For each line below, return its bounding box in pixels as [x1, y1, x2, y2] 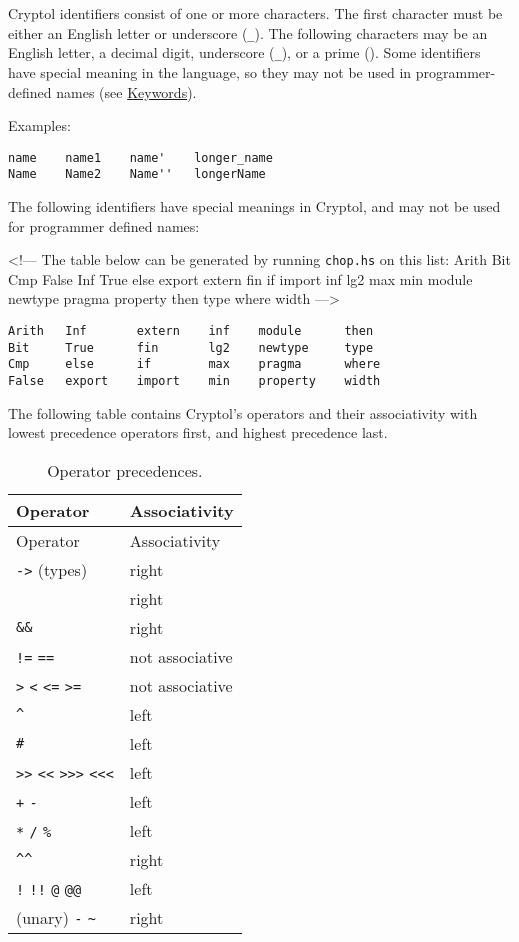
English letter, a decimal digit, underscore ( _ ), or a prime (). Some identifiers [8, 42, 481, 63]
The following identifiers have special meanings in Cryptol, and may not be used [8, 196, 501, 216]
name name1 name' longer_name [8, 150, 273, 165]
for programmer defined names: [8, 215, 200, 236]
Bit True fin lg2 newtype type [8, 340, 374, 355]
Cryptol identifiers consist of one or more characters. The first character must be [8, 3, 503, 23]
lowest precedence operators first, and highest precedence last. [8, 422, 388, 443]
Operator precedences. [47, 458, 203, 482]
